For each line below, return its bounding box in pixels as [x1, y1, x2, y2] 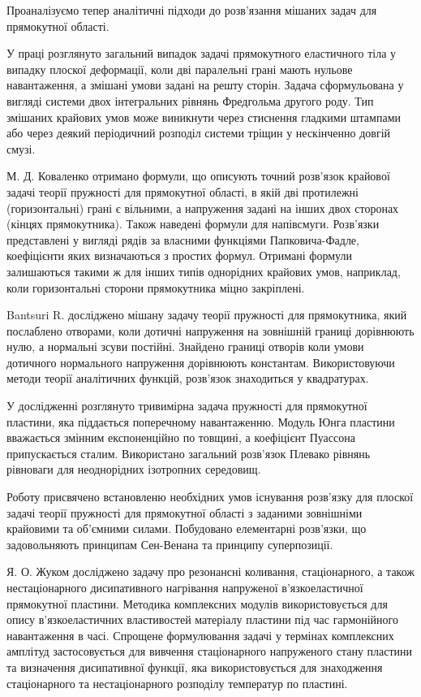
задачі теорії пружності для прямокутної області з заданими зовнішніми [6, 504, 363, 521]
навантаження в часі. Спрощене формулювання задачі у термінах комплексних [6, 626, 394, 643]
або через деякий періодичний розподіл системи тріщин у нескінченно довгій [6, 124, 391, 141]
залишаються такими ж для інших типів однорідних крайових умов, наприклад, [6, 262, 401, 279]
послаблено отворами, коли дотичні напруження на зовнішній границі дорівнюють [6, 322, 415, 339]
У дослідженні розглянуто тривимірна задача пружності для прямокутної [6, 397, 367, 414]
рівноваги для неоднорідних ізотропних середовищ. [6, 461, 261, 478]
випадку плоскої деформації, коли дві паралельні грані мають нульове [6, 60, 353, 77]
